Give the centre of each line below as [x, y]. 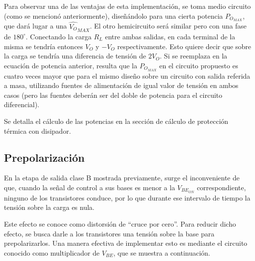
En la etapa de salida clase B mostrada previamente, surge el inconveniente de [122, 178]
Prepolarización [44, 157]
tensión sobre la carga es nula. [49, 207]
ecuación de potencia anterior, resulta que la [71, 65]
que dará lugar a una [36, 26]
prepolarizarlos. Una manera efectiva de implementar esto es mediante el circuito [126, 243]
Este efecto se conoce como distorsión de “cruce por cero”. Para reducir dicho [120, 223]
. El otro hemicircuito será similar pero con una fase [168, 26]
